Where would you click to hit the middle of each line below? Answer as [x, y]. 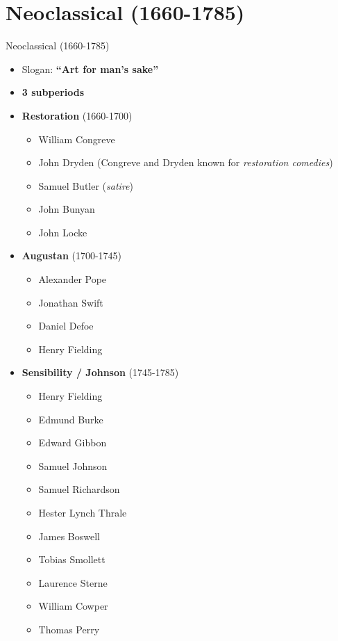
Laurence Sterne [73, 582]
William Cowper [73, 606]
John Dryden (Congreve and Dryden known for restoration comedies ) [186, 162]
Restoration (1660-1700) [77, 115]
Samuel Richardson [79, 489]
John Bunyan [67, 209]
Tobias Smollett [72, 559]
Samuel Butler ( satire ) [86, 185]
